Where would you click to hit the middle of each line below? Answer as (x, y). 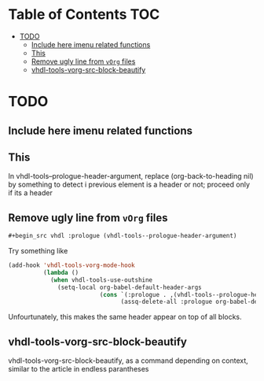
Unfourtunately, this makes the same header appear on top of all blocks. (125, 317)
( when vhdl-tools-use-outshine (101, 280)
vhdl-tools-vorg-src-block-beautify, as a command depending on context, (128, 361)
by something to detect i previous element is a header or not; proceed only (129, 185)
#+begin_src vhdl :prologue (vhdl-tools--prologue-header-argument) (123, 236)
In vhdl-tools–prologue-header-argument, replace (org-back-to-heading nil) (131, 176)
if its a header (30, 193)
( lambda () (61, 272)
